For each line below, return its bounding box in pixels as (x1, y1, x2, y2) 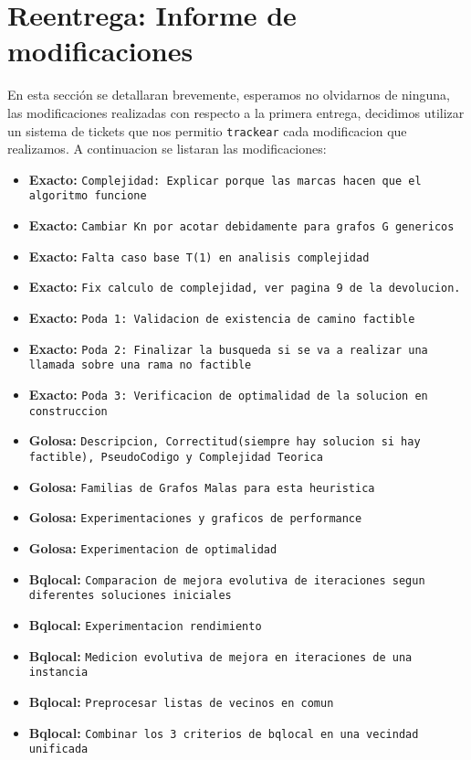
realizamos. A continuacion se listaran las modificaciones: (7, 139, 327, 158)
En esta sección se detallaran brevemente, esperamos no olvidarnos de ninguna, (7, 85, 450, 104)
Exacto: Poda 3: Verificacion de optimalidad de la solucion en (28, 385, 428, 403)
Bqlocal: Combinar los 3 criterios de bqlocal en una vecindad (28, 723, 419, 742)
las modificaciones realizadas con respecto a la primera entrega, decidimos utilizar (7, 102, 465, 122)
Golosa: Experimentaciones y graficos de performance (28, 508, 362, 527)
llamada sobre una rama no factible (28, 359, 252, 372)
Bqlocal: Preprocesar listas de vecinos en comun (28, 691, 334, 711)
